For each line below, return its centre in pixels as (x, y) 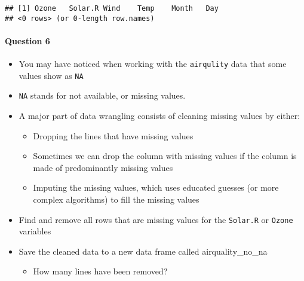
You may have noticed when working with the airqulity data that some (153, 64)
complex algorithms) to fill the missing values (116, 199)
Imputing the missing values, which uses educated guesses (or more (156, 187)
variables (35, 231)
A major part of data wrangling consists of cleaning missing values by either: (159, 116)
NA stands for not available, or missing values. (102, 95)
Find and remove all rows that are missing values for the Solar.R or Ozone (156, 219)
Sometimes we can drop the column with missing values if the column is (165, 156)
